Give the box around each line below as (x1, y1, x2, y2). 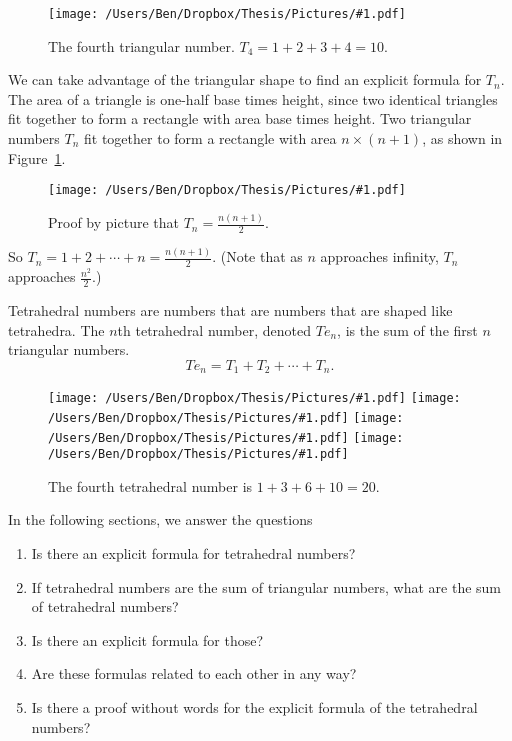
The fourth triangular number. (48, 35, 235, 56)
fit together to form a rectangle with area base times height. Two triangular (8, 108, 472, 129)
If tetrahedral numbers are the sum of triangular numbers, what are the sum (31, 576, 502, 597)
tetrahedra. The (8, 319, 105, 340)
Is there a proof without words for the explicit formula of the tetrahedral (31, 697, 478, 717)
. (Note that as (212, 246, 303, 267)
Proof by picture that (48, 212, 179, 233)
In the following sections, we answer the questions (8, 509, 313, 530)
